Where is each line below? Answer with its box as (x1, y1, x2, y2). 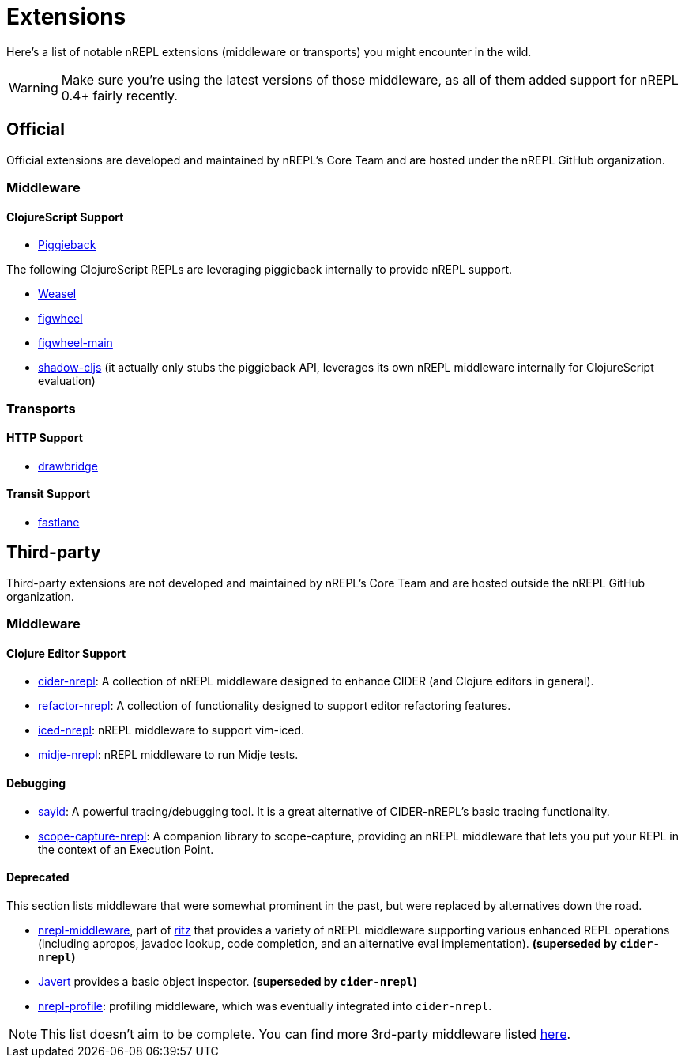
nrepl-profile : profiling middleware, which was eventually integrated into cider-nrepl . (38, 998, 492, 1013)
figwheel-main (38, 336, 113, 350)
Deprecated (6, 870, 70, 885)
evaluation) (38, 374, 96, 388)
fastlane (38, 515, 80, 529)
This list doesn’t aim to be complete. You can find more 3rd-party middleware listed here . (40, 1025, 571, 1042)
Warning (9, 79, 58, 96)
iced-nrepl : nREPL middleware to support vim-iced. (38, 723, 305, 738)
